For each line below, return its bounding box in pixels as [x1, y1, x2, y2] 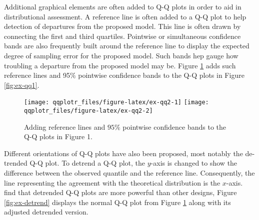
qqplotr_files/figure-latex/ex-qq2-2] [24, 107, 153, 114]
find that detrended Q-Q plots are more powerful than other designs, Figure [4, 187, 237, 198]
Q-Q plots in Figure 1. [24, 131, 92, 142]
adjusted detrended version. [4, 207, 88, 217]
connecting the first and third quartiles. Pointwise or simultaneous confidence [4, 30, 241, 41]
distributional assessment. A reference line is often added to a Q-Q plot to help [4, 11, 246, 21]
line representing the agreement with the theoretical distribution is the [4, 177, 220, 188]
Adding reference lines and [24, 121, 105, 132]
